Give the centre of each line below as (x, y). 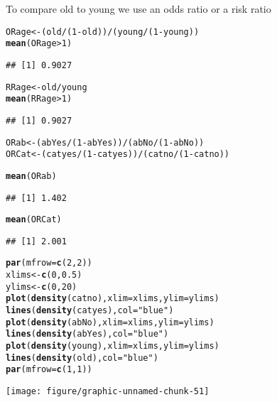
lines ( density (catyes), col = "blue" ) (90, 311)
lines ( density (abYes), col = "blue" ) (87, 334)
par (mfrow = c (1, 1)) (49, 370)
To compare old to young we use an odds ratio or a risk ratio (138, 9)
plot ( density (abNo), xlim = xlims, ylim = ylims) (110, 322)
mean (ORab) (31, 176)
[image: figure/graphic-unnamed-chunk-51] (108, 392)
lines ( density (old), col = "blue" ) (82, 358)
